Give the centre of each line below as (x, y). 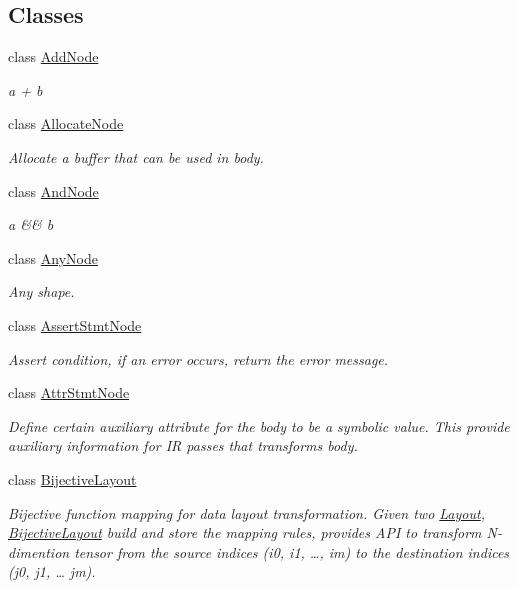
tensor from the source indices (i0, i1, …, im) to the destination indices (292, 551)
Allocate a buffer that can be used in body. (136, 156)
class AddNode (53, 56)
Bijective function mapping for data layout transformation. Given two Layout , (246, 512)
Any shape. (41, 291)
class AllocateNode (66, 123)
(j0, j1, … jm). (52, 571)
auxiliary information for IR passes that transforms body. (183, 445)
